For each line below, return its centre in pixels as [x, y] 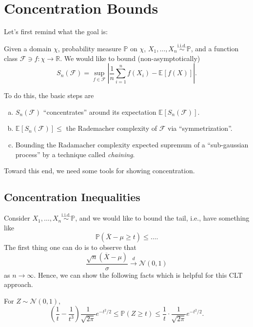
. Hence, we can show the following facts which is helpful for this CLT [138, 275]
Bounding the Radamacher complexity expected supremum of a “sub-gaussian [132, 144]
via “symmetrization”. [200, 128]
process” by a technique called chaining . [75, 154]
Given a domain [28, 48]
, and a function [215, 48]
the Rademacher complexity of [111, 128]
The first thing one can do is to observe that [70, 247]
